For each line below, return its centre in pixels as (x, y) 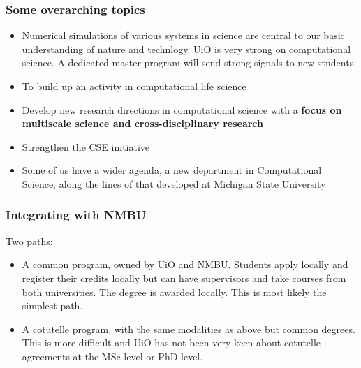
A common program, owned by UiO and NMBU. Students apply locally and (185, 264)
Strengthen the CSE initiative (86, 146)
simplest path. (52, 306)
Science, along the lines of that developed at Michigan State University (174, 183)
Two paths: (29, 241)
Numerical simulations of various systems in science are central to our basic (183, 35)
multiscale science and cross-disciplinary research (143, 123)
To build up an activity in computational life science (134, 86)
